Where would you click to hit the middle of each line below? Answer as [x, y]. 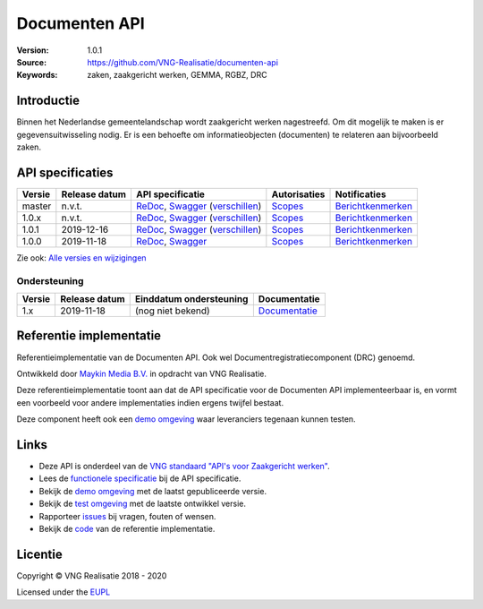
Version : [33, 50]
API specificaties [65, 172]
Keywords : [37, 75]
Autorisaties [298, 194]
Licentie [39, 554]
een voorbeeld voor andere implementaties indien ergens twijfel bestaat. [150, 402]
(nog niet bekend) [172, 311]
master [37, 206]
